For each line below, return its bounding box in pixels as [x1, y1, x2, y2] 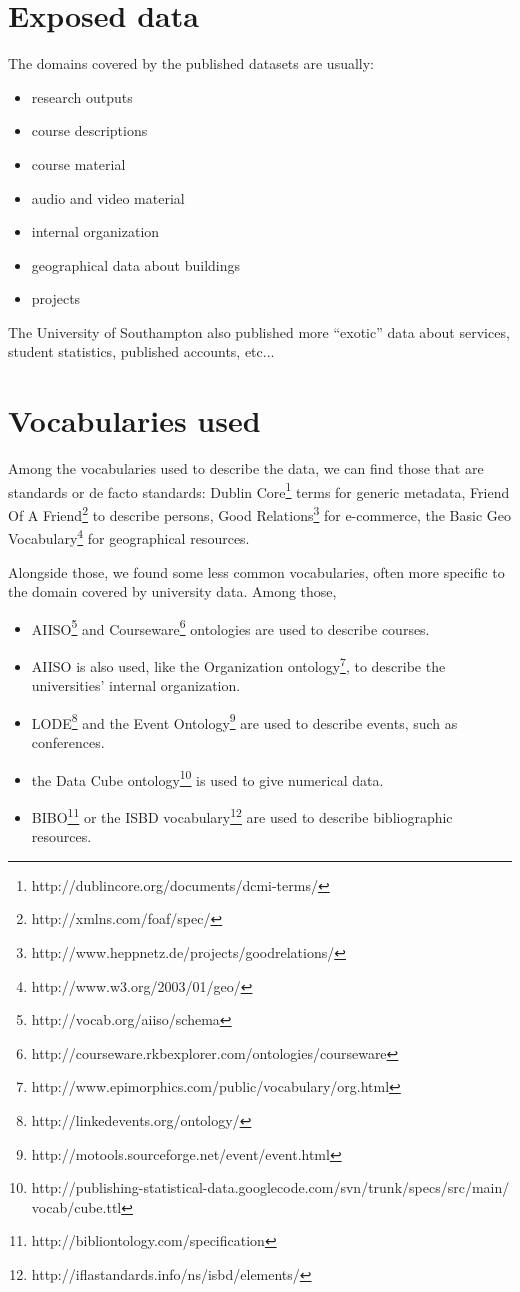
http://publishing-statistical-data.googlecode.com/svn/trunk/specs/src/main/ [31, 1177, 510, 1198]
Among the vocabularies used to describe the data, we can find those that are [8, 458, 484, 479]
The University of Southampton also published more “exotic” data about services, [8, 321, 510, 342]
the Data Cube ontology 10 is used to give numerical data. [31, 766, 384, 790]
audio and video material [31, 187, 185, 208]
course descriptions [31, 120, 148, 141]
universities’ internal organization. [31, 675, 241, 696]
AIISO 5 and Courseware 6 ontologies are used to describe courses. [31, 615, 430, 639]
